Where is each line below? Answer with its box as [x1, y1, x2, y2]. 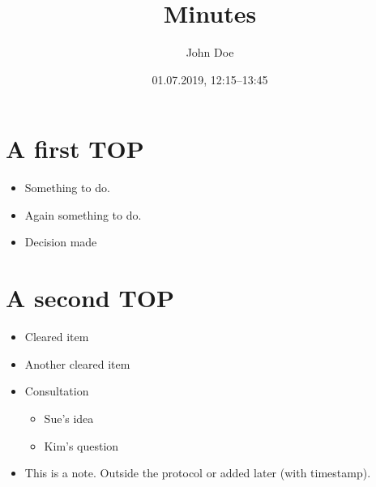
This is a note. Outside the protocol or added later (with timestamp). [24, 464, 371, 481]
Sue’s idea [44, 409, 94, 426]
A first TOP [6, 132, 144, 165]
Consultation [24, 382, 89, 399]
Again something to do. [24, 206, 142, 223]
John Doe [186, 44, 234, 61]
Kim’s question [44, 437, 119, 454]
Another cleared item [24, 355, 130, 372]
